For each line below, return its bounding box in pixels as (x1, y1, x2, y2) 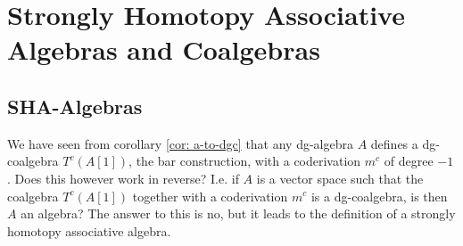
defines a (370, 134, 418, 152)
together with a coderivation (132, 186, 288, 205)
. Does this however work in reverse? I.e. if (7, 168, 239, 187)
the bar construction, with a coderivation (136, 152, 361, 170)
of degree (384, 152, 434, 170)
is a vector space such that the (256, 168, 424, 187)
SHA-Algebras (7, 92, 143, 119)
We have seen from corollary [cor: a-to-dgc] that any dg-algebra (7, 134, 353, 152)
